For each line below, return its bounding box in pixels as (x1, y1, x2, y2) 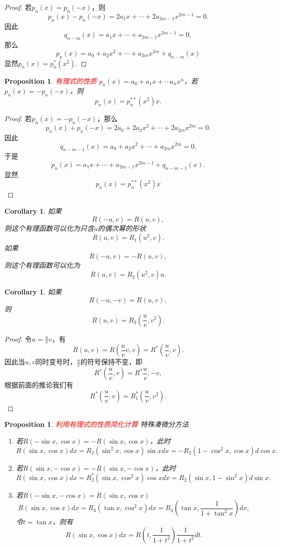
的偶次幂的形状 (98, 223, 146, 233)
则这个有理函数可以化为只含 (4, 223, 94, 233)
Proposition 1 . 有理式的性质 (4, 75, 97, 86)
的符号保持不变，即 (80, 356, 142, 367)
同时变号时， (35, 356, 77, 367)
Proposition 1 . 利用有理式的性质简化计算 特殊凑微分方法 (4, 419, 189, 429)
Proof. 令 (4, 333, 32, 344)
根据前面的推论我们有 (4, 380, 73, 390)
